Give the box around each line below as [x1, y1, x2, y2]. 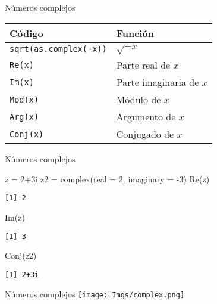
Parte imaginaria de [116, 75, 199, 89]
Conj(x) [10, 129, 44, 139]
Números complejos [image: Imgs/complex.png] [5, 287, 185, 300]
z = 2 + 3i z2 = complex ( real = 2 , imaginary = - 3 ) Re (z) [5, 172, 210, 185]
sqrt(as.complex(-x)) [10, 44, 107, 54]
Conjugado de [116, 127, 174, 141]
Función [116, 26, 154, 40]
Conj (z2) [5, 249, 37, 262]
